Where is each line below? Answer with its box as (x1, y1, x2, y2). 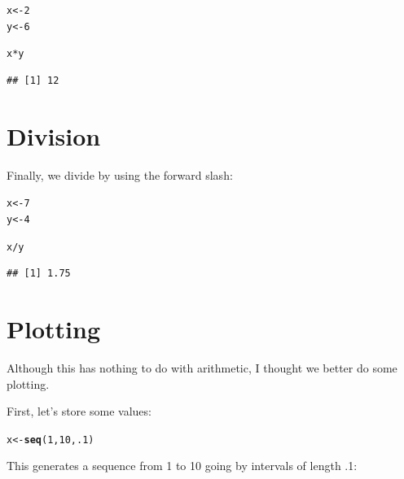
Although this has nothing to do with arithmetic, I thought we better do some (7, 359, 397, 376)
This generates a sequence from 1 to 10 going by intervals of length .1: (7, 457, 358, 474)
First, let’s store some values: (7, 403, 151, 420)
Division (7, 119, 101, 152)
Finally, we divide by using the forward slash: (7, 166, 233, 183)
